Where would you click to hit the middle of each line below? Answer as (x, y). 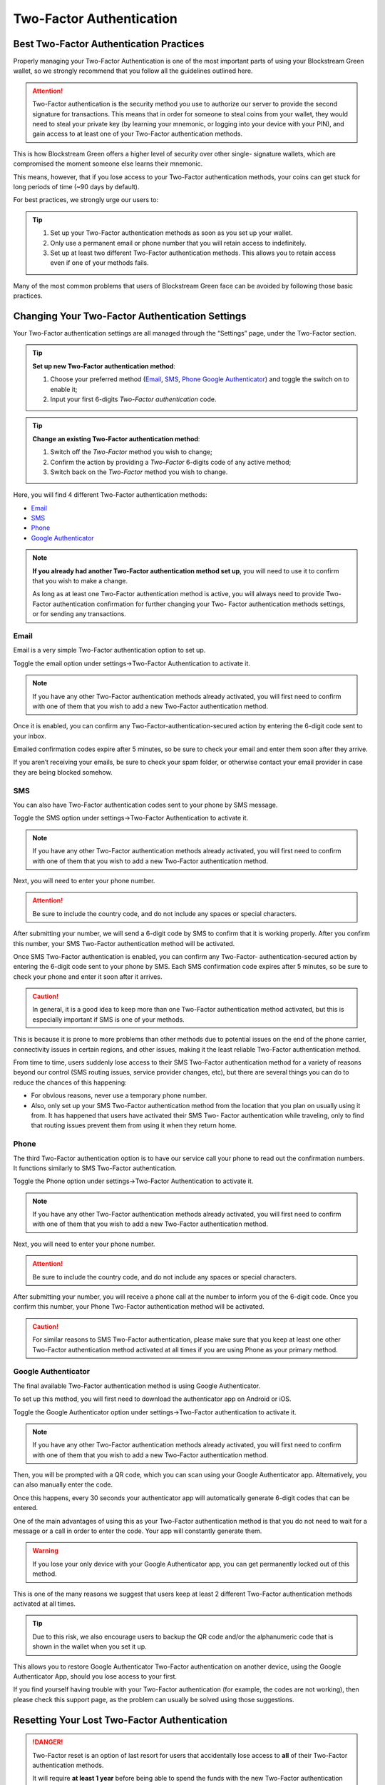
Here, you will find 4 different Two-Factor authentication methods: (111, 495)
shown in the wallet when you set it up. (89, 1646)
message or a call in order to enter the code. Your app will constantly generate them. (138, 1531)
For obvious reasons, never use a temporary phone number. (119, 1095)
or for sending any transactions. (79, 614)
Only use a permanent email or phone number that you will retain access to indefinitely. (178, 243)
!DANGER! (48, 1742)
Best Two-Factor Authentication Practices (109, 44)
